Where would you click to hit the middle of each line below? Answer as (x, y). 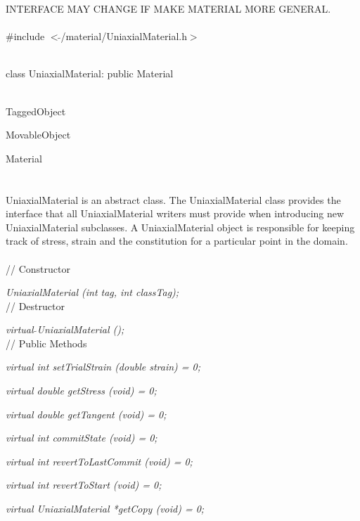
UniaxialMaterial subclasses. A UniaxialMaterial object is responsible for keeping (180, 227)
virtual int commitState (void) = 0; (82, 438)
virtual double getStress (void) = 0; (81, 391)
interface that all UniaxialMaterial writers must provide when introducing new (175, 213)
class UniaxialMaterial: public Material (90, 73)
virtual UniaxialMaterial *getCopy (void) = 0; (105, 509)
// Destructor (35, 305)
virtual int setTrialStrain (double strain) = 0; (103, 367)
